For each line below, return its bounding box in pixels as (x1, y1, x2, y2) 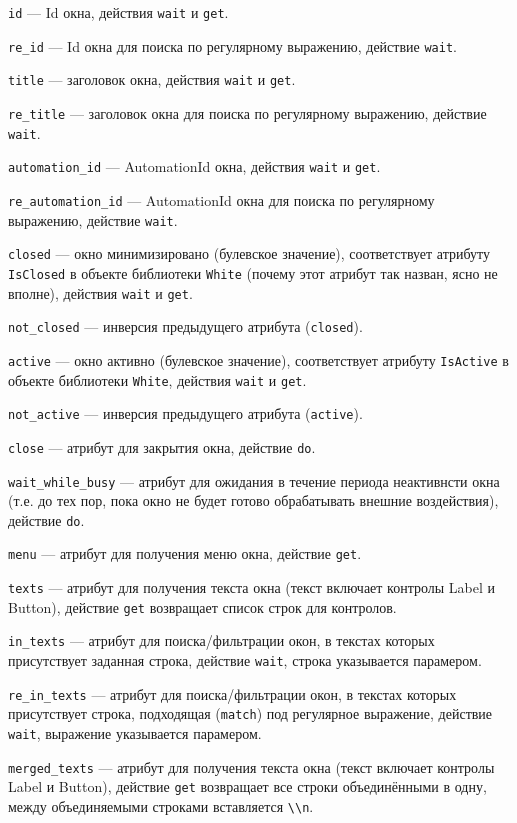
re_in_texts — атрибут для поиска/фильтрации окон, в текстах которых (8, 683, 457, 704)
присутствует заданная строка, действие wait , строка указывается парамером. (8, 650, 482, 671)
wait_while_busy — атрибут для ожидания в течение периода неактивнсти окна (8, 470, 500, 491)
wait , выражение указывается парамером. (8, 723, 262, 743)
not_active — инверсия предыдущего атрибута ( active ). (8, 403, 363, 424)
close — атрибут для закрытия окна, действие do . (8, 436, 316, 457)
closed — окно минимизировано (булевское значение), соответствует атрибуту (8, 243, 490, 264)
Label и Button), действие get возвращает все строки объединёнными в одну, (8, 776, 487, 797)
